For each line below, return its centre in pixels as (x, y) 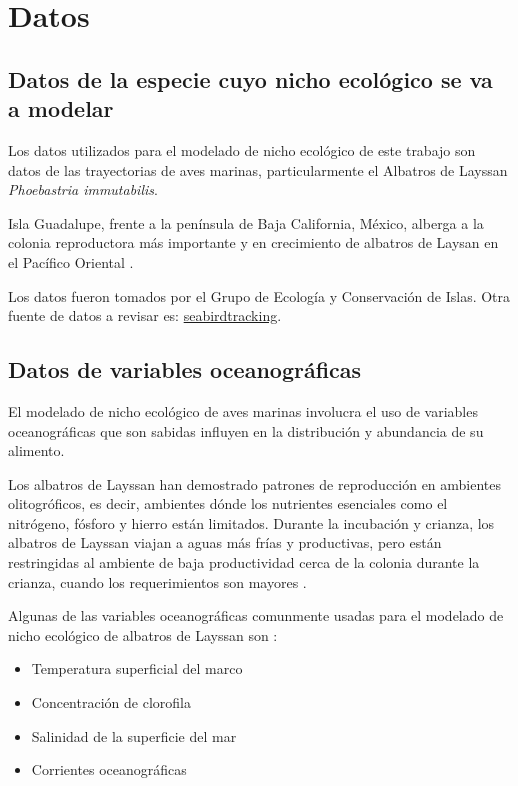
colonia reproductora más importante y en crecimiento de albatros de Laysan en (253, 242)
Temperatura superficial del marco (137, 668)
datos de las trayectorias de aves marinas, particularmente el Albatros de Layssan (258, 169)
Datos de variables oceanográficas (185, 369)
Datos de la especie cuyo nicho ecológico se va (250, 78)
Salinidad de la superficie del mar (134, 735)
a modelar (61, 108)
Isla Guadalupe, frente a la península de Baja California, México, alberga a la (246, 222)
